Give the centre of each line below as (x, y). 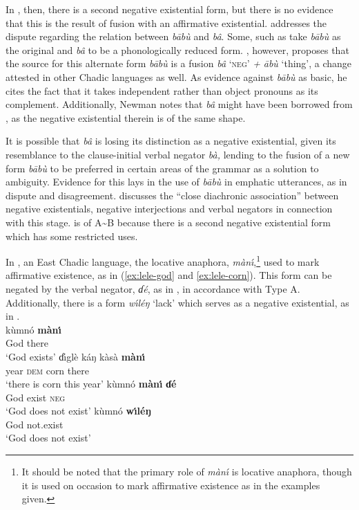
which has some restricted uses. (72, 236)
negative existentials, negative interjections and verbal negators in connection (169, 209)
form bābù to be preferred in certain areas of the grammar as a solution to (162, 168)
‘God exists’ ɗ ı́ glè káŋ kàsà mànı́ (76, 356)
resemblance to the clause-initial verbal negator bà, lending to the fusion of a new (178, 154)
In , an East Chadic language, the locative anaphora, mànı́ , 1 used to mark (163, 261)
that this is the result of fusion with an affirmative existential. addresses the (166, 22)
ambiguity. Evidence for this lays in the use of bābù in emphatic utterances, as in (176, 182)
